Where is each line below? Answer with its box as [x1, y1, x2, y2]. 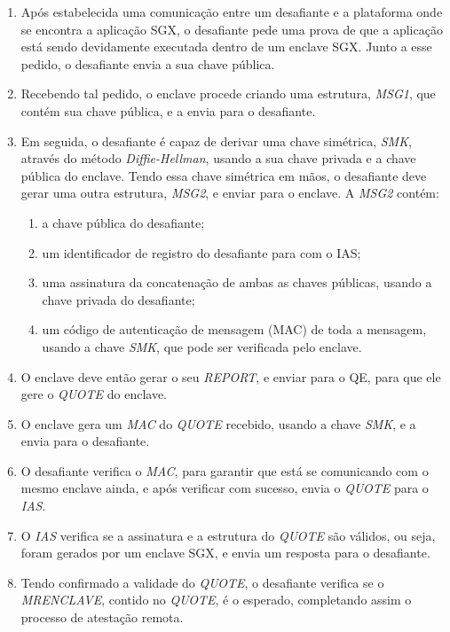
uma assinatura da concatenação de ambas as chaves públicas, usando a [42, 273, 432, 292]
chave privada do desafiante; [42, 290, 195, 308]
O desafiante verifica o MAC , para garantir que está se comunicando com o [20, 461, 429, 480]
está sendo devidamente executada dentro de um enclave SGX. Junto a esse [20, 37, 432, 56]
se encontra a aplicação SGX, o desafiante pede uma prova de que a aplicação [20, 20, 443, 38]
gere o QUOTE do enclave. [20, 385, 168, 403]
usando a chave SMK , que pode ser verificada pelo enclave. [42, 337, 362, 355]
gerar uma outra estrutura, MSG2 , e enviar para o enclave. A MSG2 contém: [20, 183, 439, 202]
